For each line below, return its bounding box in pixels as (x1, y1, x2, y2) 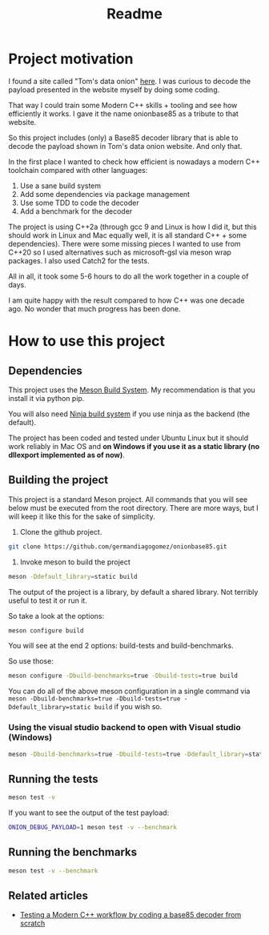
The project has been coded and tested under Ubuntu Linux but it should (8, 433, 249, 443)
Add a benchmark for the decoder (19, 206, 133, 216)
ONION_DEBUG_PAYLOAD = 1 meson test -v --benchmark (8, 824, 178, 832)
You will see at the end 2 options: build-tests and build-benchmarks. (8, 641, 234, 651)
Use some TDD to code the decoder (19, 198, 139, 207)
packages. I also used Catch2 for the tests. (8, 255, 150, 265)
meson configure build (8, 626, 84, 635)
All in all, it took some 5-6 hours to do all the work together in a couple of (8, 271, 249, 281)
